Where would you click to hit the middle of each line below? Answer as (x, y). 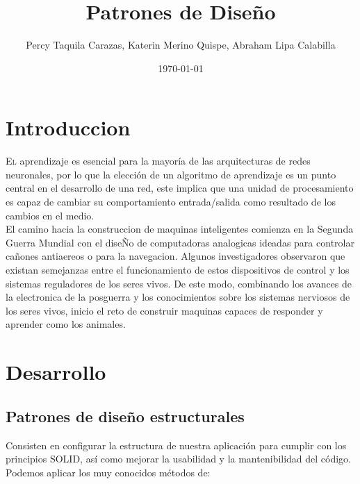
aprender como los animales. (66, 324)
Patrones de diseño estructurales (125, 416)
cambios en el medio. (50, 215)
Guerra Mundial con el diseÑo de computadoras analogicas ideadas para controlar (180, 242)
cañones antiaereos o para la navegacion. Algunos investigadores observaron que (175, 256)
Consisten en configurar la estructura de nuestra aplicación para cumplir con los (176, 445)
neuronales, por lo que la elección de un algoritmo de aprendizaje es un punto (171, 174)
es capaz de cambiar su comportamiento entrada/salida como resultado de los (171, 202)
